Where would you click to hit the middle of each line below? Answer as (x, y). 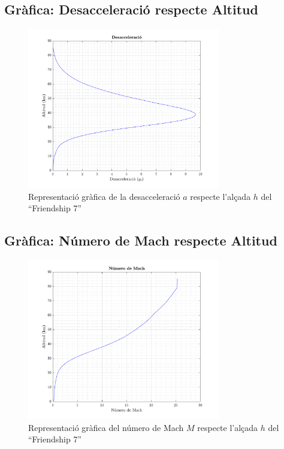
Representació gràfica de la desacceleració (104, 196)
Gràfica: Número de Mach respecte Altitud (141, 240)
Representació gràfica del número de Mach (106, 427)
